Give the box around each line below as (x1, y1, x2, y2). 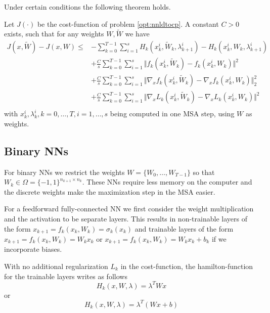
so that (193, 166, 215, 177)
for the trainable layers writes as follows (4, 271, 127, 281)
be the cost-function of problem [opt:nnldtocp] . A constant (37, 18, 219, 29)
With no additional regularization (4, 261, 108, 272)
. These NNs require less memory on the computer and (82, 176, 252, 187)
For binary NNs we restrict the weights (4, 166, 125, 177)
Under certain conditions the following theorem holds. (4, 2, 171, 12)
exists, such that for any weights (4, 28, 104, 39)
